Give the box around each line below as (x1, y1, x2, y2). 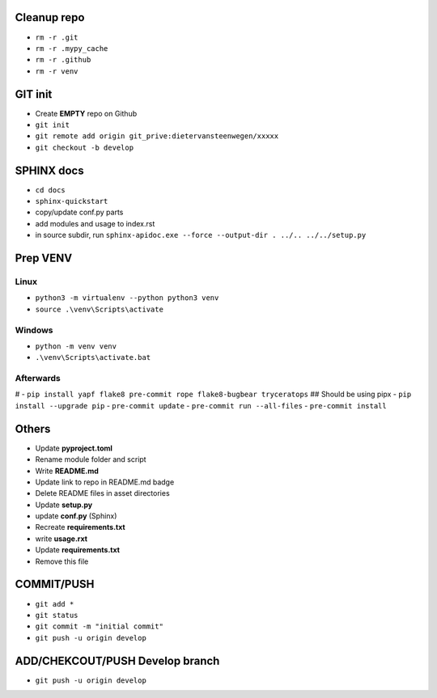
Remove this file (35, 556, 89, 566)
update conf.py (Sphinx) (35, 511, 117, 521)
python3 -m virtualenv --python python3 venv (35, 294, 219, 302)
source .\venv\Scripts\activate (35, 304, 163, 314)
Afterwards (15, 373, 61, 384)
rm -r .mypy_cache (35, 44, 108, 53)
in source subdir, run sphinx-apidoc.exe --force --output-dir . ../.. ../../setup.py (35, 231, 367, 240)
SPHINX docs (15, 163, 84, 177)
